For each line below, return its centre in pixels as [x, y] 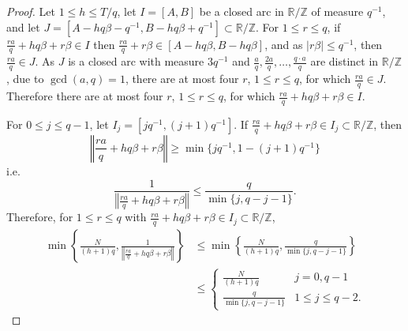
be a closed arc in [241, 11]
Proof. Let [31, 11]
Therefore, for [40, 217]
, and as [284, 44]
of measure [337, 11]
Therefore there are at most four [85, 96]
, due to [25, 79]
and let [23, 26]
